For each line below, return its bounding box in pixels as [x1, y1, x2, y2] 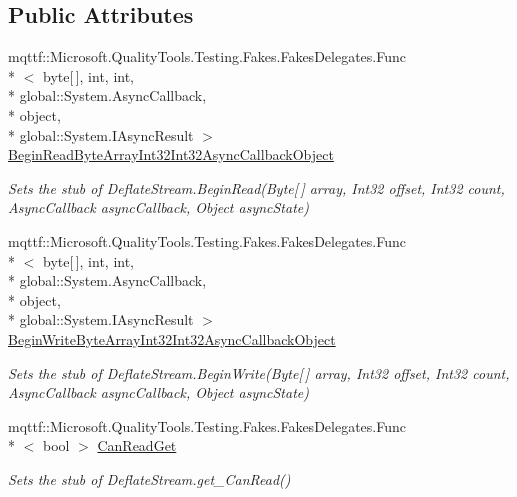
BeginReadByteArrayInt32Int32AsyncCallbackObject [8, 144, 334, 165]
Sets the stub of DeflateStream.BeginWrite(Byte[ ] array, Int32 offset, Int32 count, [8, 362, 510, 383]
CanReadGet [97, 435, 177, 456]
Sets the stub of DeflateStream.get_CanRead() [8, 468, 291, 489]
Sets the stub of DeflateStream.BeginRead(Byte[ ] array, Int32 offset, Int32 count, [8, 177, 505, 198]
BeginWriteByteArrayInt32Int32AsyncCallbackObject [8, 328, 336, 349]
